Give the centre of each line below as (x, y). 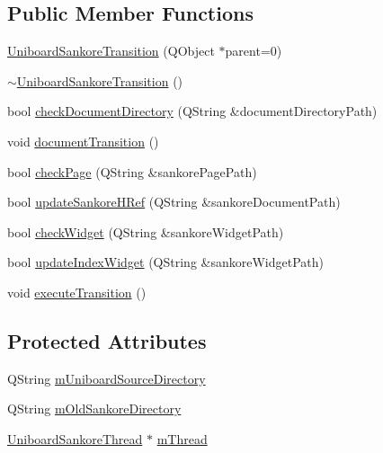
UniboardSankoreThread (75, 438)
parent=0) (254, 51)
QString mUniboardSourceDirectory (107, 378)
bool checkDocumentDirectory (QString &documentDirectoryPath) (192, 111)
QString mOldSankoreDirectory (94, 409)
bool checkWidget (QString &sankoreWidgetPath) (146, 231)
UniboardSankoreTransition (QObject (111, 51)
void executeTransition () (77, 292)
